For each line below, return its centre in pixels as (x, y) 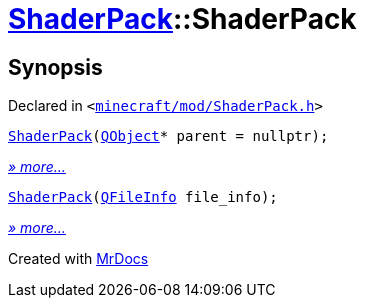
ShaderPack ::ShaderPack (182, 19)
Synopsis (55, 67)
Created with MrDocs (78, 259)
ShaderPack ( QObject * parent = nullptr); (168, 136)
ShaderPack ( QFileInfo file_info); (143, 197)
